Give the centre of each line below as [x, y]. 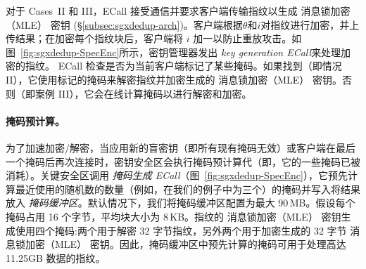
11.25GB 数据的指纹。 [56, 257]
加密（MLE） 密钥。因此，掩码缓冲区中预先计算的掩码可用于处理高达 [185, 244]
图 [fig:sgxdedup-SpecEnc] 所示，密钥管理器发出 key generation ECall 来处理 [173, 52]
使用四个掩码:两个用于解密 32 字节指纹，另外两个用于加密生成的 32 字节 [181, 230]
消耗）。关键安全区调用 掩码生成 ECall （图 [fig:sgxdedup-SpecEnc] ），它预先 [177, 175]
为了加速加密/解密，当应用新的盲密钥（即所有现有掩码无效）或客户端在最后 [181, 147]
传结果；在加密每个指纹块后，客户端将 [94, 38]
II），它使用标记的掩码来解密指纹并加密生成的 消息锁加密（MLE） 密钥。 [174, 79]
